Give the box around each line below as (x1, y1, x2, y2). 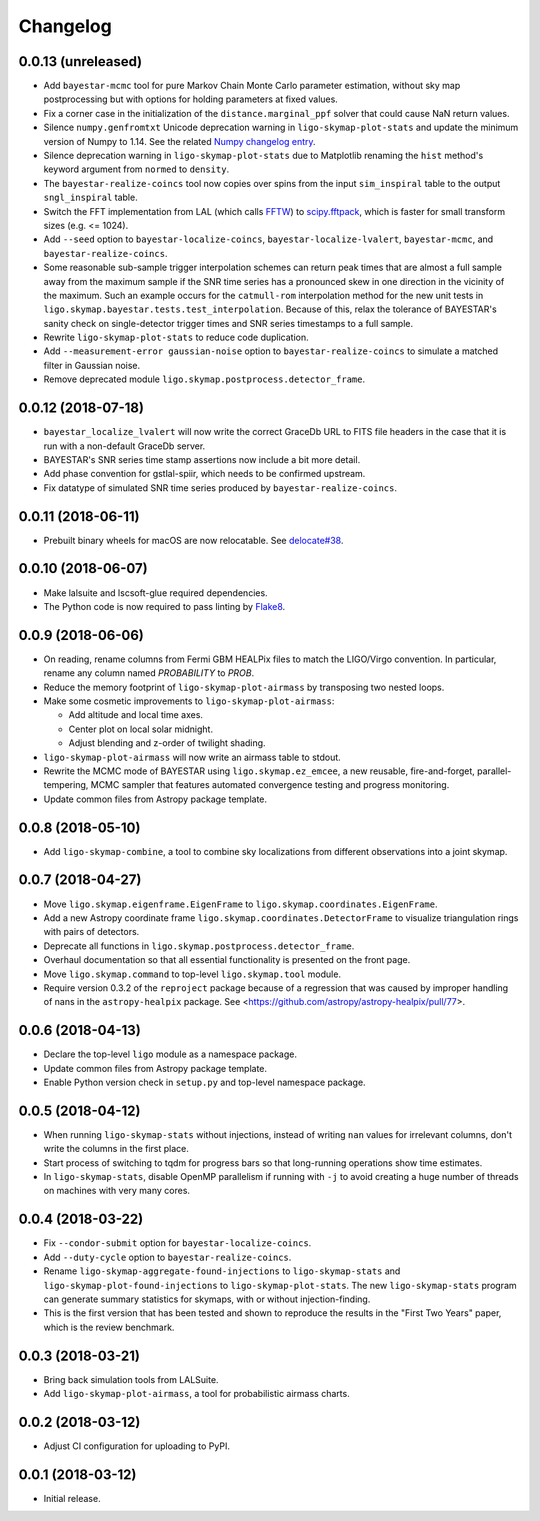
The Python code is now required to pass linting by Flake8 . (43, 600, 286, 612)
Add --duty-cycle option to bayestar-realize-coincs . (43, 1251, 292, 1263)
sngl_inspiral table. (43, 191, 139, 204)
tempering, (43, 779, 89, 791)
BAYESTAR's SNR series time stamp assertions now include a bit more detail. (43, 453, 361, 465)
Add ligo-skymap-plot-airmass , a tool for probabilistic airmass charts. (43, 1388, 350, 1399)
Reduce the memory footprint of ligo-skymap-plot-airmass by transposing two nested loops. (43, 681, 445, 693)
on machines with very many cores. (43, 1185, 190, 1197)
